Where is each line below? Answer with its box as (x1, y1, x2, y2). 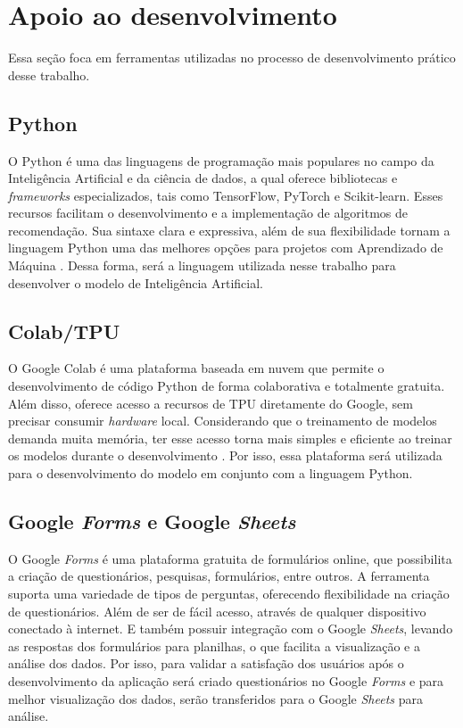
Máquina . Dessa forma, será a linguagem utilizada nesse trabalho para (8, 256, 396, 275)
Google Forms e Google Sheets (8, 508, 296, 535)
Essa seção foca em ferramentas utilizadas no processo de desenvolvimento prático (8, 48, 456, 67)
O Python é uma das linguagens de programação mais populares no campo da (8, 151, 434, 170)
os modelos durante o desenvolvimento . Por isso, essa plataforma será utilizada (8, 446, 442, 465)
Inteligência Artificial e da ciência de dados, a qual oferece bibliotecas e (8, 169, 398, 187)
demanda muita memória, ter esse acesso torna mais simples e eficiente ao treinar (8, 428, 452, 447)
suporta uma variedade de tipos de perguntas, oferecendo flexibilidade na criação (8, 584, 450, 603)
